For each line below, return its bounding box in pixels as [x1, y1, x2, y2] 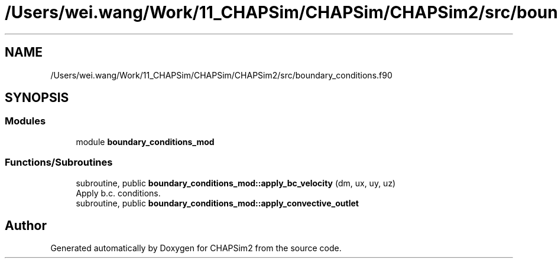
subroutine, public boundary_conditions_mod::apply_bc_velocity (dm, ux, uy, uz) [76, 177, 396, 188]
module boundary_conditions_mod [76, 136, 215, 147]
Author [5, 218, 47, 233]
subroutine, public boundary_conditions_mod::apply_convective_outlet [76, 198, 359, 208]
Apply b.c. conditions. [76, 188, 161, 198]
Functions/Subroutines [5, 156, 113, 169]
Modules [5, 115, 46, 127]
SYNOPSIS [5, 90, 69, 106]
